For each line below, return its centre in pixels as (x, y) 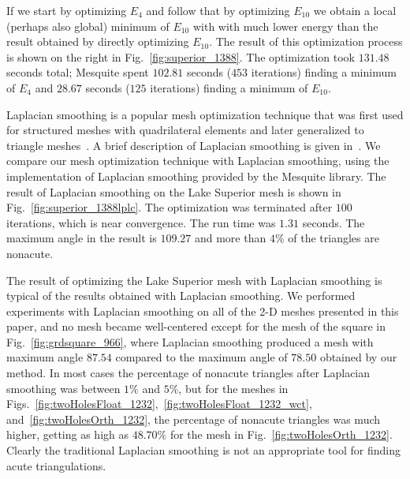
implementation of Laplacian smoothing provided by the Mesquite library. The (196, 176)
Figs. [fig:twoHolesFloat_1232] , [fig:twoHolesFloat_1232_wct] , (159, 404)
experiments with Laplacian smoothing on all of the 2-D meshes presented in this (203, 311)
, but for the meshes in (233, 388)
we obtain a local (355, 10)
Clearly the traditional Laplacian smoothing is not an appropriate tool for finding (203, 450)
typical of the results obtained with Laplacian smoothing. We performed (181, 296)
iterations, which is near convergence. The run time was (141, 222)
